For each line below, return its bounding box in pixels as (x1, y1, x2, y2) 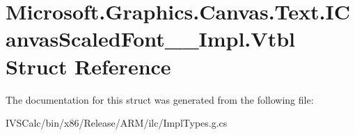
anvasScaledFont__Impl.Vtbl (6, 24, 295, 53)
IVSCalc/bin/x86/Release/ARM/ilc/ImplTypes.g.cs (6, 116, 228, 130)
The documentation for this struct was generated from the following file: (6, 92, 314, 106)
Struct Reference (6, 51, 171, 80)
